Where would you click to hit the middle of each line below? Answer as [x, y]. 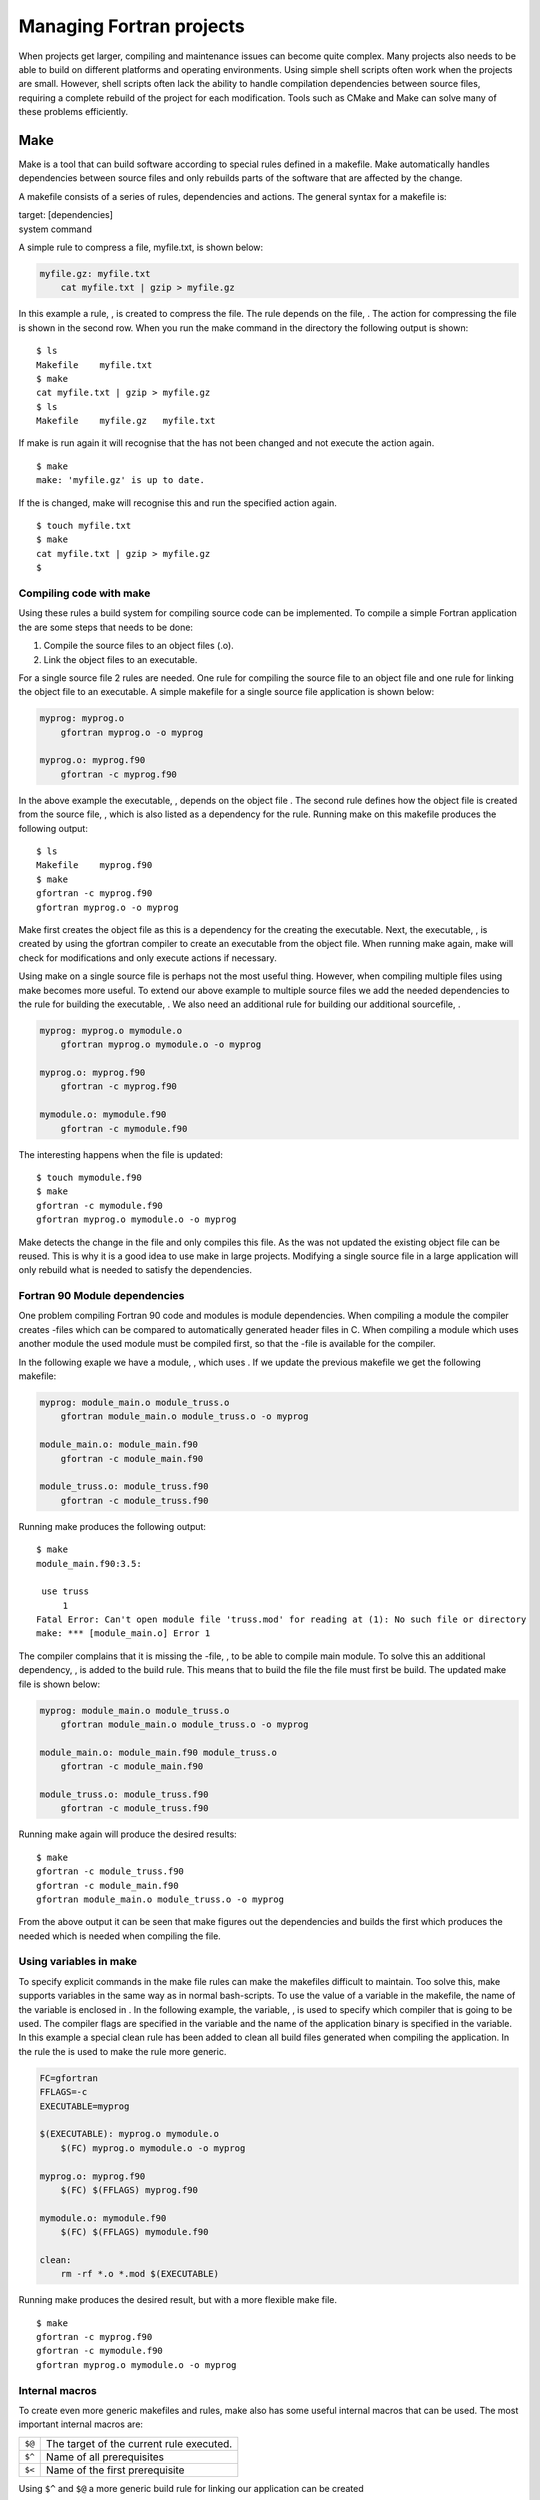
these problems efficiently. [73, 112]
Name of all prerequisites [105, 2457]
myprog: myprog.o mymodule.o [111, 1030]
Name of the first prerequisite [115, 2470]
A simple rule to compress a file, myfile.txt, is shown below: [141, 247]
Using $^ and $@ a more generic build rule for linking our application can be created [191, 2488]
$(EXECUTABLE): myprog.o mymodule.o [129, 2134]
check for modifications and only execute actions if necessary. [147, 957]
